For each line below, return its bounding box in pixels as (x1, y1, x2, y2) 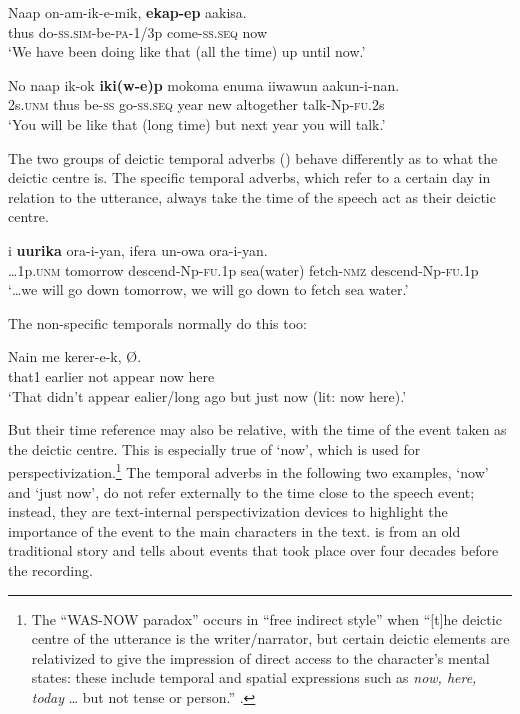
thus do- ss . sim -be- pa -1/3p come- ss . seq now (8, 21, 268, 42)
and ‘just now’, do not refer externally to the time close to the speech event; (8, 481, 475, 502)
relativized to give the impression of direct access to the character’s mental (31, 647, 490, 668)
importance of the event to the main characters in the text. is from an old (8, 520, 461, 541)
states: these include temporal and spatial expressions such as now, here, (31, 667, 477, 688)
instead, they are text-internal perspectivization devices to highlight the (8, 501, 448, 522)
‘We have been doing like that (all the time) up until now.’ (8, 41, 366, 62)
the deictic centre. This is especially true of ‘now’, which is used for (8, 438, 421, 459)
